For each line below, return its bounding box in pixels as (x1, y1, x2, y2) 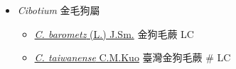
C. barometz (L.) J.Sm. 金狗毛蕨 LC (34, 26, 194, 41)
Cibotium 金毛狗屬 (17, 3, 100, 17)
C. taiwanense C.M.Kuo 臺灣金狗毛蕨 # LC (34, 50, 231, 65)
